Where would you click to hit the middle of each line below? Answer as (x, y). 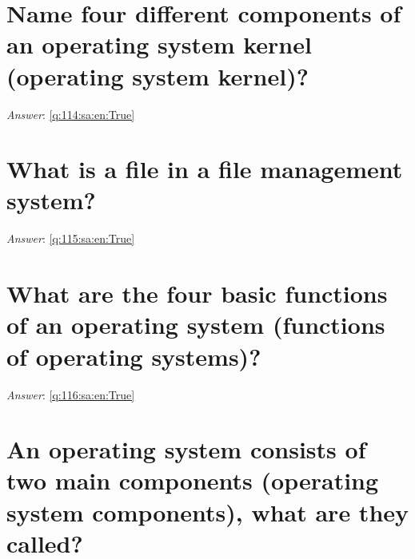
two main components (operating (193, 480)
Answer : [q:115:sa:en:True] (71, 238)
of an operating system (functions (196, 325)
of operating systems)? (134, 356)
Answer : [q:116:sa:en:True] (71, 394)
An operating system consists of (186, 449)
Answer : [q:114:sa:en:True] (71, 114)
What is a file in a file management (205, 169)
